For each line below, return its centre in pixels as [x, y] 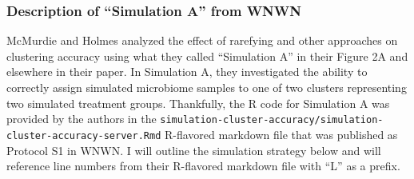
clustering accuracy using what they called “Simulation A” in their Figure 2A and [207, 56]
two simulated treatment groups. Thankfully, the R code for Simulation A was [198, 103]
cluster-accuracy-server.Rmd [84, 135]
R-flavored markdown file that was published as [281, 134]
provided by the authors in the [82, 119]
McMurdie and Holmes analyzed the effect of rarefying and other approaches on [202, 40]
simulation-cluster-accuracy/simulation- [272, 120]
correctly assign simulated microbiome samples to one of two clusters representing [207, 87]
